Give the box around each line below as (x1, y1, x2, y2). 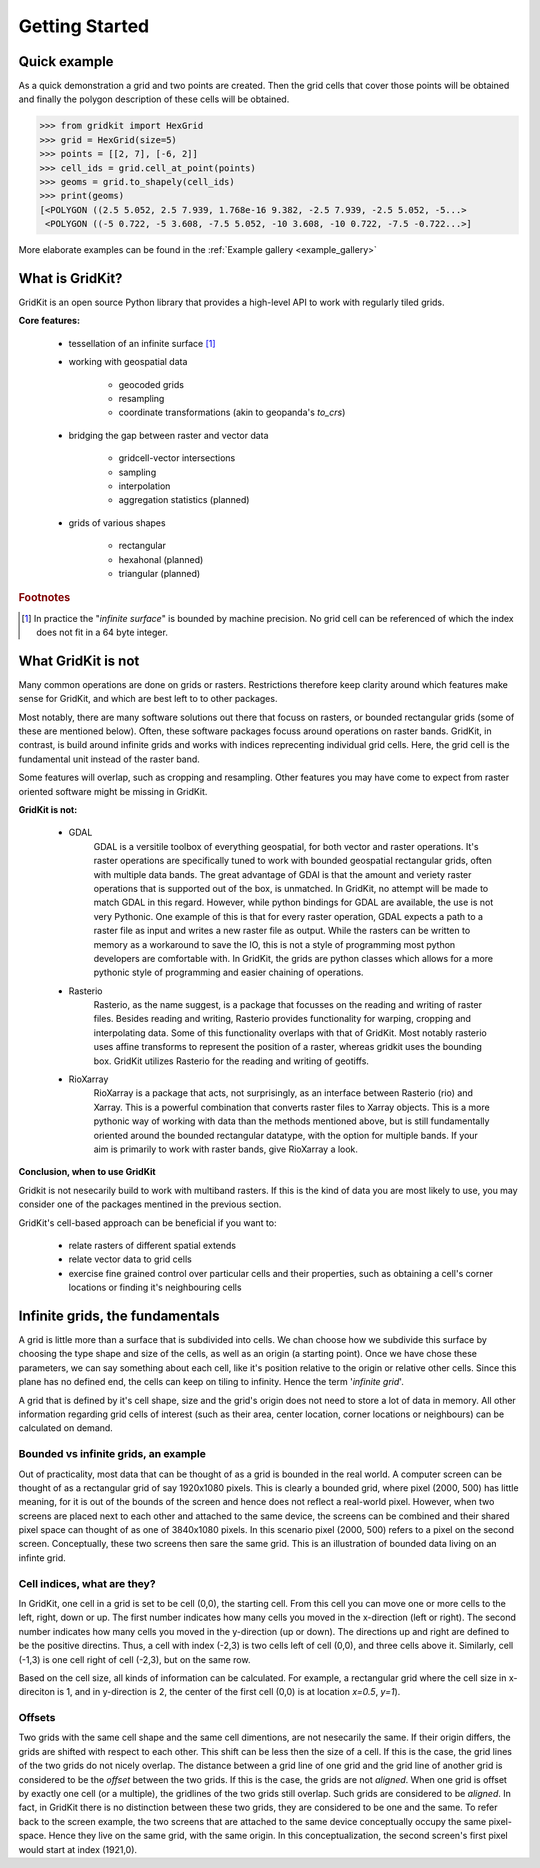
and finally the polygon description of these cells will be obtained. (18, 93, 290, 105)
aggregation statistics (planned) (118, 494, 250, 506)
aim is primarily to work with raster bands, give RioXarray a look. (93, 1143, 359, 1155)
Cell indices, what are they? (18, 1576, 156, 1590)
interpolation (118, 480, 171, 492)
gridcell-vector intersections (118, 452, 236, 464)
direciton (18, 1686, 55, 1698)
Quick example (18, 53, 114, 70)
